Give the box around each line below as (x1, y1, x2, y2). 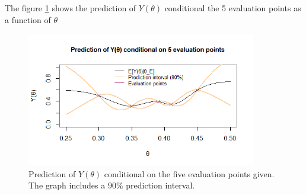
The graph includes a (28, 179, 106, 191)
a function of (5, 13, 51, 25)
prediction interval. (126, 179, 195, 191)
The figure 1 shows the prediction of (5, 2, 136, 14)
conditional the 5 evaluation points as (164, 2, 301, 14)
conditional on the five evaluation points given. (104, 167, 275, 180)
